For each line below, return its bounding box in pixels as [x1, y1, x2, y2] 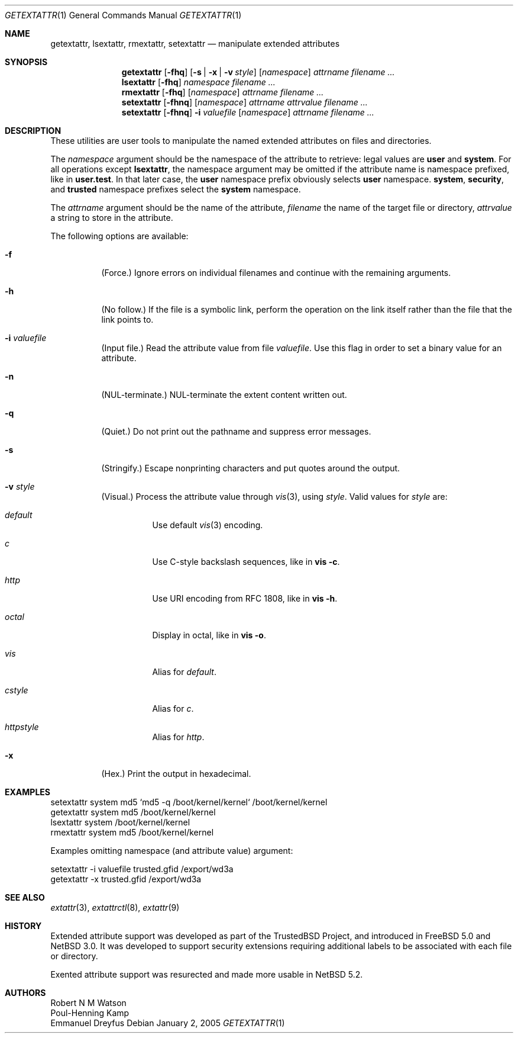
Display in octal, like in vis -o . [152, 630, 266, 640]
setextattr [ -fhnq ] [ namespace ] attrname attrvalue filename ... [121, 97, 368, 107]
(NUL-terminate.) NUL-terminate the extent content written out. [101, 390, 347, 400]
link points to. [101, 314, 154, 324]
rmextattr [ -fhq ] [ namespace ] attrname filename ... [121, 87, 324, 97]
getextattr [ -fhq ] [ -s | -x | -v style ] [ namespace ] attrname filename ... [121, 67, 395, 77]
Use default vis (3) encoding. [152, 520, 263, 530]
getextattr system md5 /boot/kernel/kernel [50, 807, 216, 817]
